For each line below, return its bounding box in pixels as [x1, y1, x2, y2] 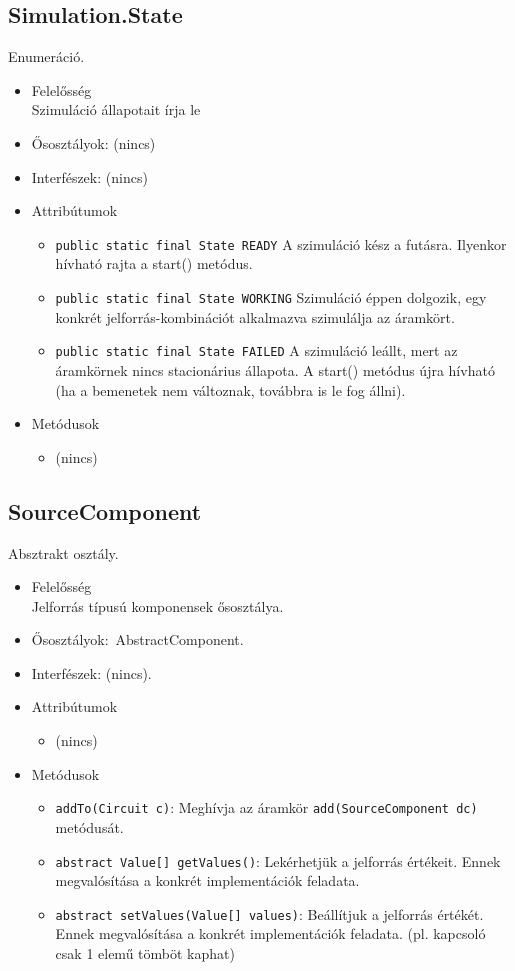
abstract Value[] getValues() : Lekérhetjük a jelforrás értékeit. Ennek [55, 850, 501, 871]
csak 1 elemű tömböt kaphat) [55, 943, 235, 963]
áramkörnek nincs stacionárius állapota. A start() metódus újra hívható [55, 359, 495, 380]
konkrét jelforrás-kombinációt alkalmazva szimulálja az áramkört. [55, 306, 455, 327]
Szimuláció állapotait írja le [31, 99, 201, 120]
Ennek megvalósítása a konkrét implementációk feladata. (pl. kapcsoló [55, 923, 486, 944]
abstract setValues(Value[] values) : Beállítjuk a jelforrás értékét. [55, 903, 484, 924]
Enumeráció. [8, 46, 85, 67]
